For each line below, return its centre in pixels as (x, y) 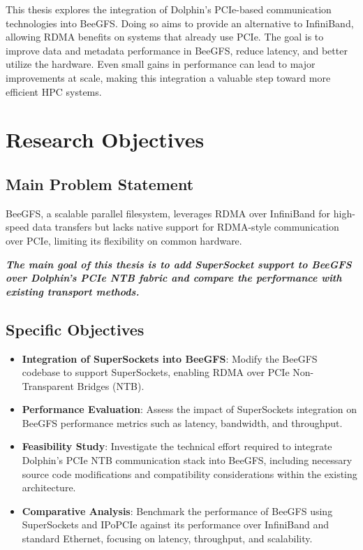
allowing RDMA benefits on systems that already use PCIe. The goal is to (165, 37)
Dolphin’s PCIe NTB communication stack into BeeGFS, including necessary (187, 460)
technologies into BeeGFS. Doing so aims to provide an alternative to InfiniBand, (180, 23)
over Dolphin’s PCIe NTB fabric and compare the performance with (174, 278)
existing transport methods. (73, 291)
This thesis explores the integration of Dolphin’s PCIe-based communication (169, 9)
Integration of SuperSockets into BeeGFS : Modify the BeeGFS (170, 358)
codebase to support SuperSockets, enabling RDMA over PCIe (156, 372)
